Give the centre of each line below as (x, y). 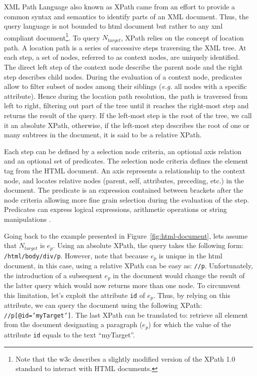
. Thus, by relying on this (192, 295)
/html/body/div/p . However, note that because (76, 255)
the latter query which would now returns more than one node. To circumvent (122, 285)
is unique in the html (191, 255)
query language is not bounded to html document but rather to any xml (113, 26)
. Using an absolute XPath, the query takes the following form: (148, 245)
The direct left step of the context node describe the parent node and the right (123, 67)
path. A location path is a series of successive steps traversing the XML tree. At (125, 47)
